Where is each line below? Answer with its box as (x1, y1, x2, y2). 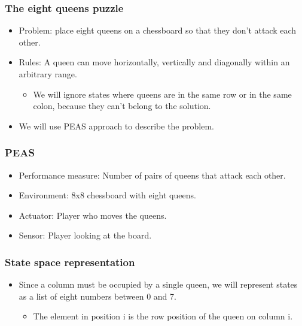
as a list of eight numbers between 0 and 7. (19, 289, 176, 302)
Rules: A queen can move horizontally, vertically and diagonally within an (19, 56, 290, 68)
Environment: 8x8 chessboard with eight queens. (19, 189, 196, 201)
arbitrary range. (19, 68, 77, 80)
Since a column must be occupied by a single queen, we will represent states (19, 278, 298, 291)
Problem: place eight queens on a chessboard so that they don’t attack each (19, 24, 297, 37)
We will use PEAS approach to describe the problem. (19, 119, 214, 132)
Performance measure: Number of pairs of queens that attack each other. (19, 168, 286, 181)
